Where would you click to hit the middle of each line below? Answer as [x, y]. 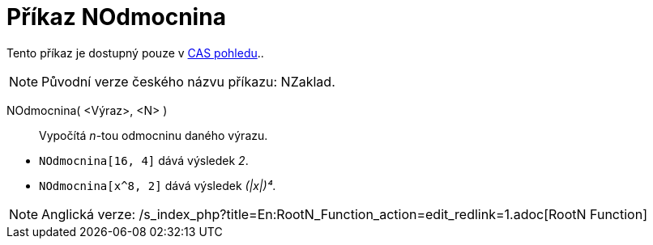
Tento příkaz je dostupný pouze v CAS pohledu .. [135, 53]
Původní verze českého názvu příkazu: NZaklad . [188, 81]
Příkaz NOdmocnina [116, 17]
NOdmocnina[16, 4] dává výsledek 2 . [144, 160]
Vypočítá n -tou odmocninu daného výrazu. [154, 135]
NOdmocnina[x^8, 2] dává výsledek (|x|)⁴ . [158, 185]
